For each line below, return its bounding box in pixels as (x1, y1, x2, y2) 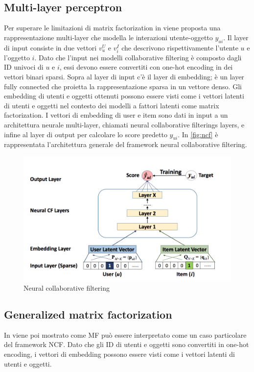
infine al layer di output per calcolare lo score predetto (4, 129, 167, 139)
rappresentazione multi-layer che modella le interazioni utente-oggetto (4, 32, 213, 42)
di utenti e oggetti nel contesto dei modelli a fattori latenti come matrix (4, 100, 219, 110)
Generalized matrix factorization (4, 307, 172, 322)
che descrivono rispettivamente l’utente (121, 42, 238, 52)
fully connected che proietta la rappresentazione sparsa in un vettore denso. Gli (4, 81, 242, 91)
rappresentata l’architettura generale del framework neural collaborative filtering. (4, 139, 247, 149)
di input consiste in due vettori (4, 42, 97, 52)
